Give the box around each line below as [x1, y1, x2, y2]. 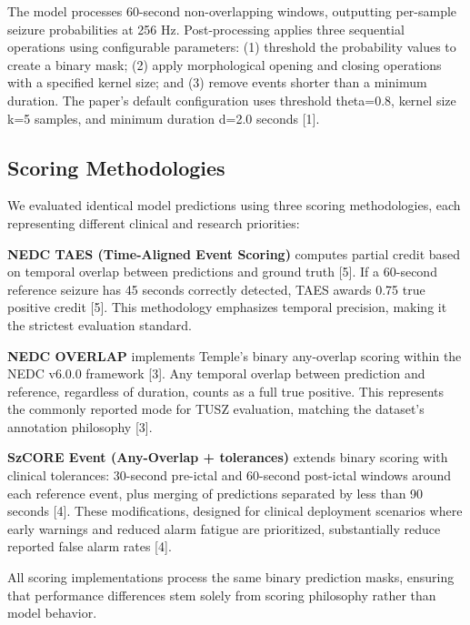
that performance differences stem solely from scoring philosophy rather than [7, 585, 436, 604]
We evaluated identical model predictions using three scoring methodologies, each [7, 196, 461, 215]
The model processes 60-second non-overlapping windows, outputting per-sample [7, 2, 457, 20]
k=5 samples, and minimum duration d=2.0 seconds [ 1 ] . [7, 108, 320, 127]
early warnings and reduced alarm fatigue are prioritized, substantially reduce [7, 519, 441, 538]
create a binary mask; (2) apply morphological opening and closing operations [7, 55, 442, 74]
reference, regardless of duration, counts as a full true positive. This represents [7, 381, 445, 400]
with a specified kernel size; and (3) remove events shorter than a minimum [7, 73, 427, 92]
